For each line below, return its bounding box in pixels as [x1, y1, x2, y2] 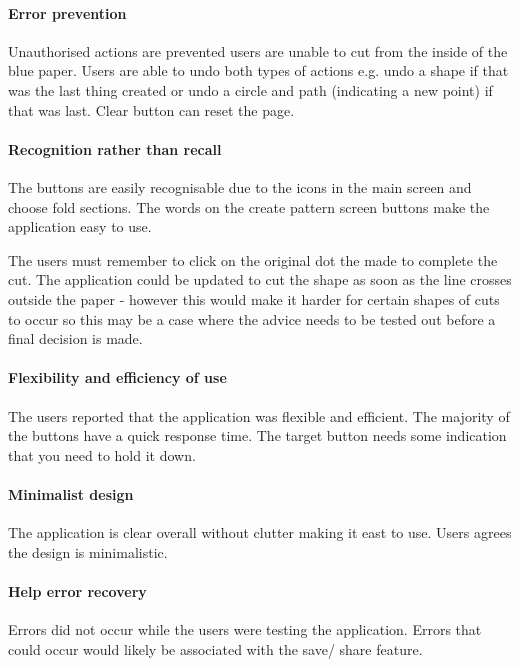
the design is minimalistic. [8, 541, 168, 562]
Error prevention [8, 2, 127, 23]
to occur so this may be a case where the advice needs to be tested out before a [8, 308, 496, 329]
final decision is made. [8, 328, 143, 349]
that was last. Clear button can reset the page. [8, 99, 295, 120]
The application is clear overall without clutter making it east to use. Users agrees [8, 522, 512, 543]
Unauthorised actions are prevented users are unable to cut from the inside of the [8, 40, 508, 61]
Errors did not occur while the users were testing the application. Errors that [8, 619, 482, 640]
